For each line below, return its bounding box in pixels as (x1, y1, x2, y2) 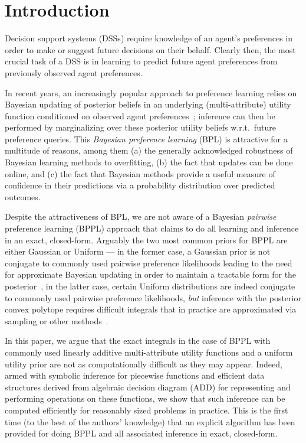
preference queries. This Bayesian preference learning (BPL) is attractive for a (5, 132, 288, 145)
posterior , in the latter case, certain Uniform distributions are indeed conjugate (5, 280, 295, 292)
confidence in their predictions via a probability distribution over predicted (5, 179, 275, 191)
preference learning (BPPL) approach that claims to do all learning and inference (5, 222, 299, 234)
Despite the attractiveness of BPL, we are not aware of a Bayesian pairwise (5, 210, 277, 223)
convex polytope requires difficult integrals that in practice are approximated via (5, 303, 297, 315)
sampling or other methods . (5, 314, 108, 327)
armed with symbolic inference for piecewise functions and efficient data (5, 369, 265, 382)
